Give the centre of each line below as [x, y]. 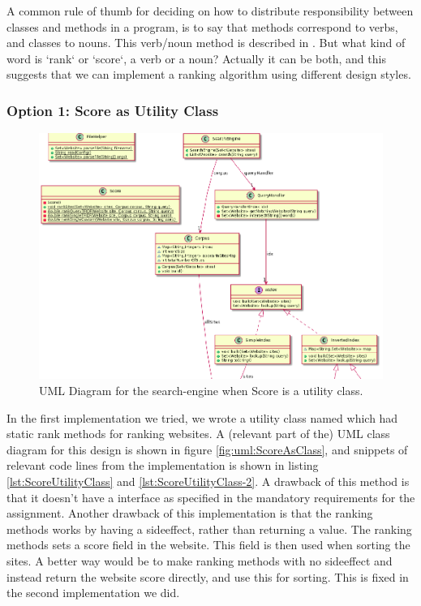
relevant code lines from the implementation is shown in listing [163, 465]
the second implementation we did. [93, 593]
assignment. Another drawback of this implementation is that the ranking [190, 513]
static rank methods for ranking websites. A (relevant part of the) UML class [198, 434]
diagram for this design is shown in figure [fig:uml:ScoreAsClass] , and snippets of [207, 449]
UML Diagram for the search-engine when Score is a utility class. [201, 391]
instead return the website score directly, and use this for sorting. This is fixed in [208, 576]
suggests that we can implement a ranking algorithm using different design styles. [209, 74]
